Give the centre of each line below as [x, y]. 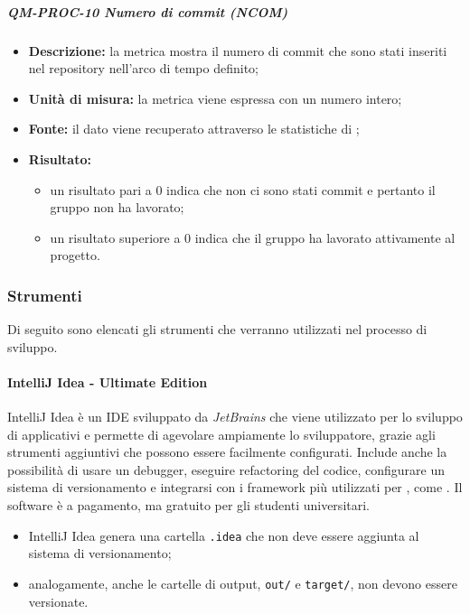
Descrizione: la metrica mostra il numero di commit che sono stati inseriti [238, 50]
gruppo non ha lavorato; [117, 207]
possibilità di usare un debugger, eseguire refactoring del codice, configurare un [226, 469]
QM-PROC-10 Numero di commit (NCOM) [148, 11]
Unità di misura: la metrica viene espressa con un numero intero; [215, 98]
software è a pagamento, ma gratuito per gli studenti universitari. [188, 505]
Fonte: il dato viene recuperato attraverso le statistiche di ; [194, 129]
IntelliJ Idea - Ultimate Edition [108, 381]
